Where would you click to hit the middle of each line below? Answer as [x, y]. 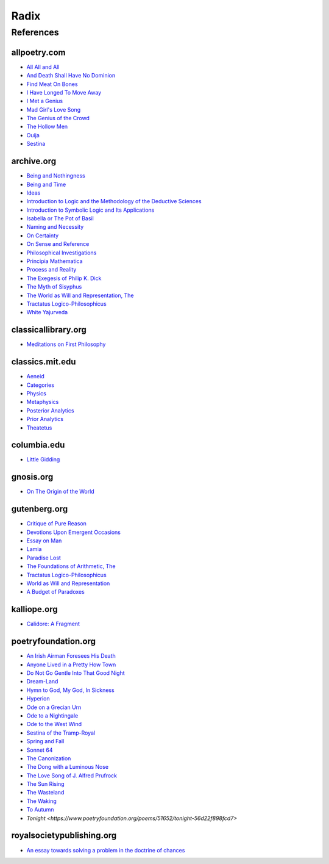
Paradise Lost [44, 558]
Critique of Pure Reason [56, 524]
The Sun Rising [45, 784]
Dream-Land [42, 682]
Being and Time [46, 184]
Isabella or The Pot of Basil [60, 218]
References [35, 32]
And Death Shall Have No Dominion [71, 76]
